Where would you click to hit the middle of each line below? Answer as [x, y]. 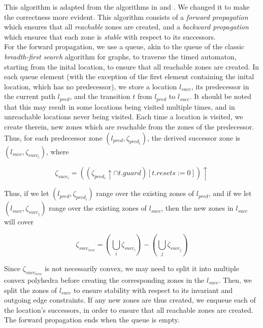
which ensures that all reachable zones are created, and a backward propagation [126, 27]
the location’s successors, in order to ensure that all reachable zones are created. [129, 309]
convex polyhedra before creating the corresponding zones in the [104, 280]
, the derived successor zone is [194, 137]
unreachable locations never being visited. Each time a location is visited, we [124, 117]
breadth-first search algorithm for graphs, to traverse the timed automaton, [120, 56]
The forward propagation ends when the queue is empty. [92, 320]
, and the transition [100, 96]
